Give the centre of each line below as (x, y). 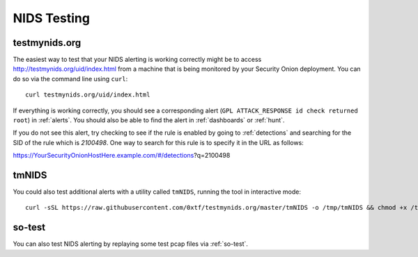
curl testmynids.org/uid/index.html (88, 95)
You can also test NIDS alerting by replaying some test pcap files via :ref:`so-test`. (131, 244)
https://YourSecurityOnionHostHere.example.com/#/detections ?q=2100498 (122, 156)
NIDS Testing (52, 18)
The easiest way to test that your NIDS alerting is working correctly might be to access (137, 60)
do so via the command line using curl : (70, 78)
